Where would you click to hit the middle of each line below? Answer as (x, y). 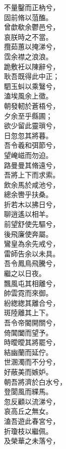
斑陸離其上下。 (28, 312)
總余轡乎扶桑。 (28, 194)
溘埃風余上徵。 (28, 96)
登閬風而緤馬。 (28, 391)
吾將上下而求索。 (32, 175)
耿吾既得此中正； (32, 76)
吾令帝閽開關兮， (32, 322)
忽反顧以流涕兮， (32, 401)
